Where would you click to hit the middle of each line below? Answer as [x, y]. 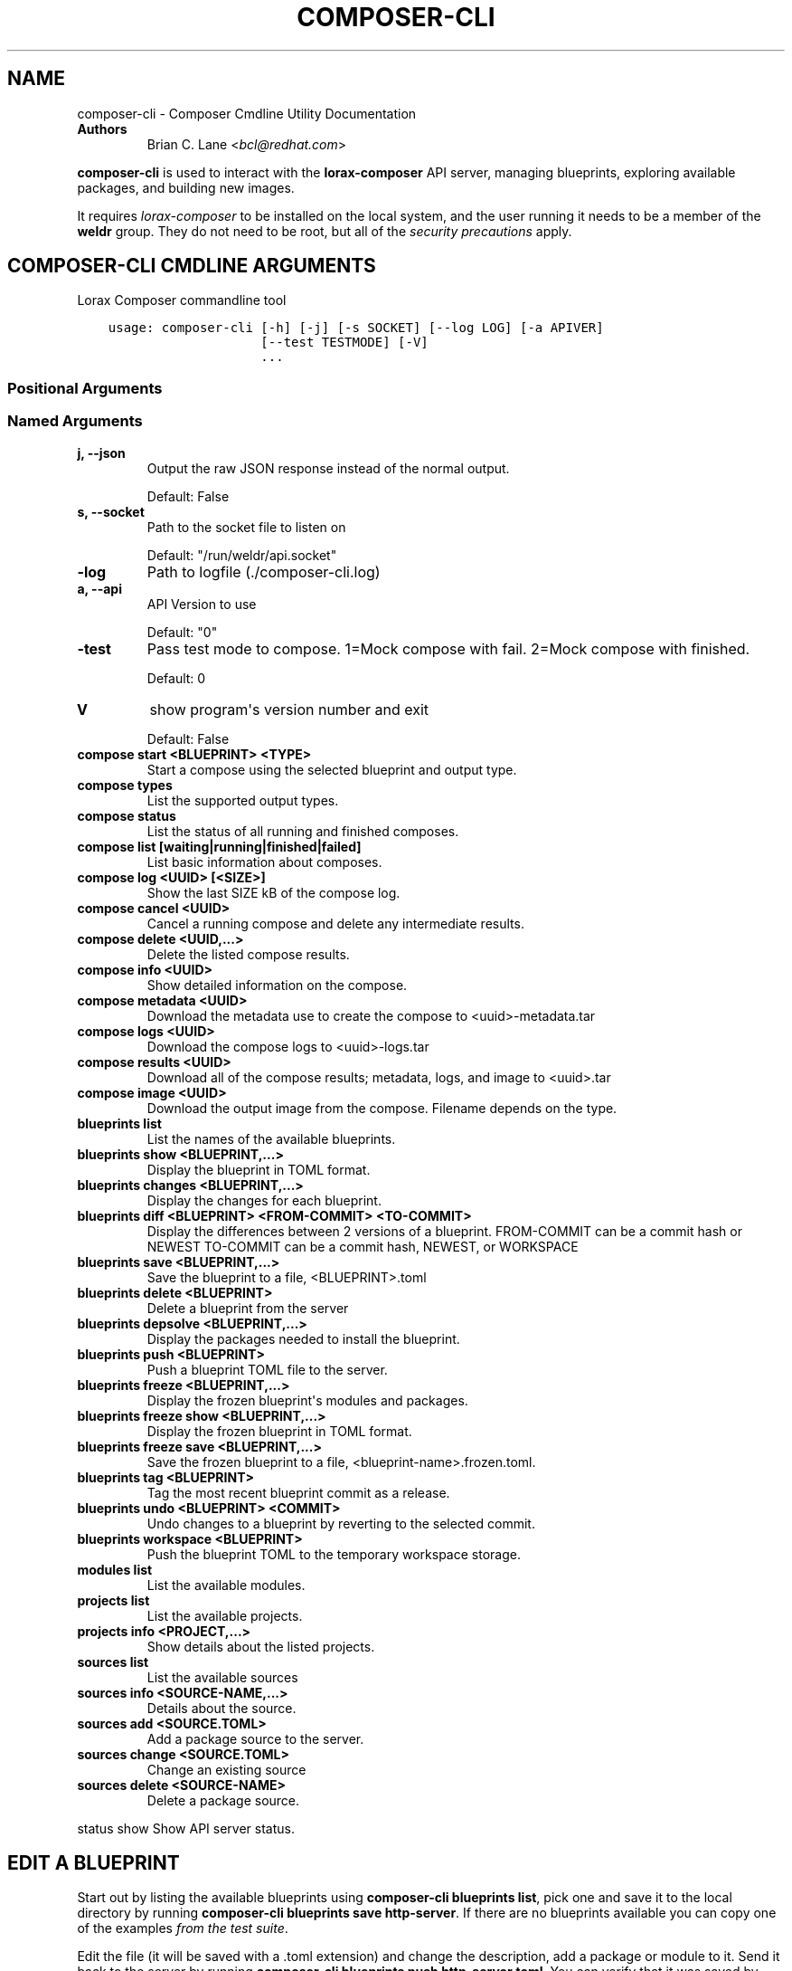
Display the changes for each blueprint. [264, 1200]
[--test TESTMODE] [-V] [344, 343]
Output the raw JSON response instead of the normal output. [328, 468]
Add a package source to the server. [255, 1738]
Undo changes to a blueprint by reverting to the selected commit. [341, 1523]
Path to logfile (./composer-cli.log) [264, 571]
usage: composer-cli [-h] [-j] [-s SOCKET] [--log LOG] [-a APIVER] [356, 328]
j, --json [101, 452]
